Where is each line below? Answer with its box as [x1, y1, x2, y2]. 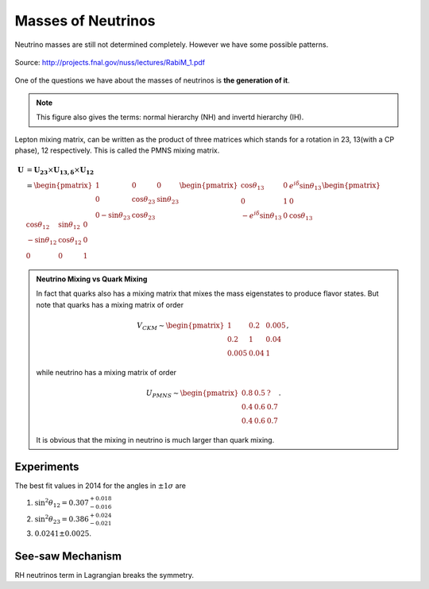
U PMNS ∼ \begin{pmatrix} [145, 388, 239, 399]
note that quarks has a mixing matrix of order [36, 300, 184, 309]
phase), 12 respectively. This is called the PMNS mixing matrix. [14, 145, 220, 155]
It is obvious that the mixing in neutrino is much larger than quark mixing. [36, 435, 275, 444]
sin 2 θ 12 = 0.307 [34, 497, 89, 509]
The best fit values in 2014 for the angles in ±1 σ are [14, 481, 187, 490]
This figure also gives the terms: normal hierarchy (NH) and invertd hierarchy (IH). [36, 112, 304, 122]
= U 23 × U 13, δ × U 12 [26, 165, 95, 176]
